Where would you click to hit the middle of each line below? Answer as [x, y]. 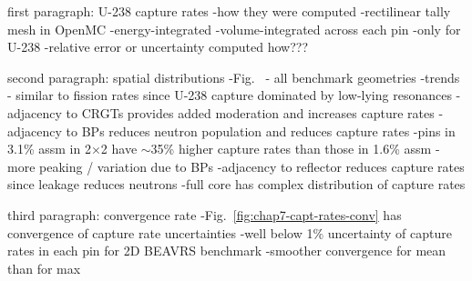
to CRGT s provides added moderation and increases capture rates [250, 112]
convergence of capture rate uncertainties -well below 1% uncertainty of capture [230, 232]
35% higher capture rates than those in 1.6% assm [291, 149]
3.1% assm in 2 [49, 149]
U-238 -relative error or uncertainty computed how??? [158, 47]
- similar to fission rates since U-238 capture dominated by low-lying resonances [230, 95]
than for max [44, 268]
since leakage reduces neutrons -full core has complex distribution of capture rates [236, 184]
